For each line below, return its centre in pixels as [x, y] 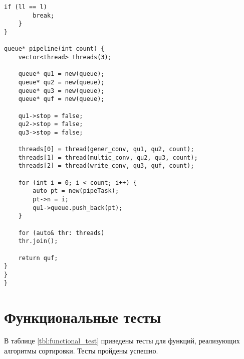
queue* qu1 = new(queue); [61, 74]
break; [44, 15]
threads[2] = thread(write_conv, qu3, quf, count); [106, 166]
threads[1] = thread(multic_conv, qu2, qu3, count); [108, 157]
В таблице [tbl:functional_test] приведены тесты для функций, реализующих [122, 341]
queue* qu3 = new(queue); [61, 91]
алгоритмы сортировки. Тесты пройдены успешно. [81, 351]
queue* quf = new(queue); [61, 99]
